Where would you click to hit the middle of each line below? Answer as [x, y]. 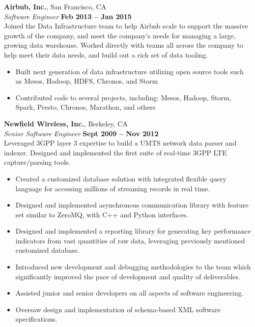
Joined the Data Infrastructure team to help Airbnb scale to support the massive [126, 26]
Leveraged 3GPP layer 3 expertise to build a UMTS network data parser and [120, 143]
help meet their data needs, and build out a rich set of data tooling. [106, 54]
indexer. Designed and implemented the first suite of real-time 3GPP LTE [115, 152]
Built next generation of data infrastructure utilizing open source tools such [129, 71]
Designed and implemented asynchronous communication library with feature [132, 205]
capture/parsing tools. [37, 162]
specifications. [36, 319]
